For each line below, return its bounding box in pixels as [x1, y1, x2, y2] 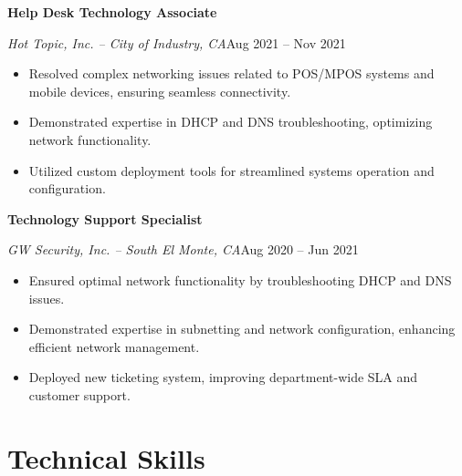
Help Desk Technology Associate [7, 3, 217, 21]
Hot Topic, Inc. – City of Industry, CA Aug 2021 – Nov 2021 [7, 33, 346, 52]
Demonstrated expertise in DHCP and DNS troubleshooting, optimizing [28, 112, 433, 131]
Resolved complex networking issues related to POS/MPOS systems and [28, 64, 435, 83]
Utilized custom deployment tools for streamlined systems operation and [28, 160, 435, 180]
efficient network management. [28, 336, 200, 356]
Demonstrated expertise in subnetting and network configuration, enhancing [28, 319, 456, 338]
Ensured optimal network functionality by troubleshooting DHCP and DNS [28, 270, 452, 289]
